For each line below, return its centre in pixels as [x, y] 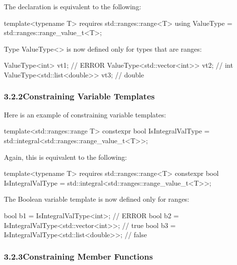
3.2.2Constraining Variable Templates [79, 96]
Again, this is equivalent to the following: [66, 157]
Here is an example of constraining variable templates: [85, 114]
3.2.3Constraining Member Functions [79, 256]
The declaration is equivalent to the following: [73, 6]
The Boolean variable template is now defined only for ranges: [97, 199]
